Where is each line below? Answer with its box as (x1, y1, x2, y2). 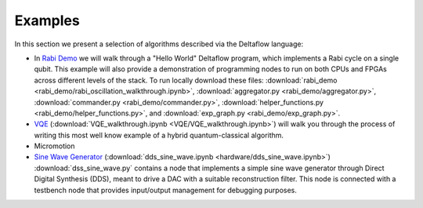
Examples (14, 12, 80, 29)
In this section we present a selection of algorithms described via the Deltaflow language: (14, 39, 304, 49)
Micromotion (34, 141, 75, 151)
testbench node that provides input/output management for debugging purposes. (34, 185, 297, 195)
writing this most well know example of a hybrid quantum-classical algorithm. (34, 130, 284, 140)
